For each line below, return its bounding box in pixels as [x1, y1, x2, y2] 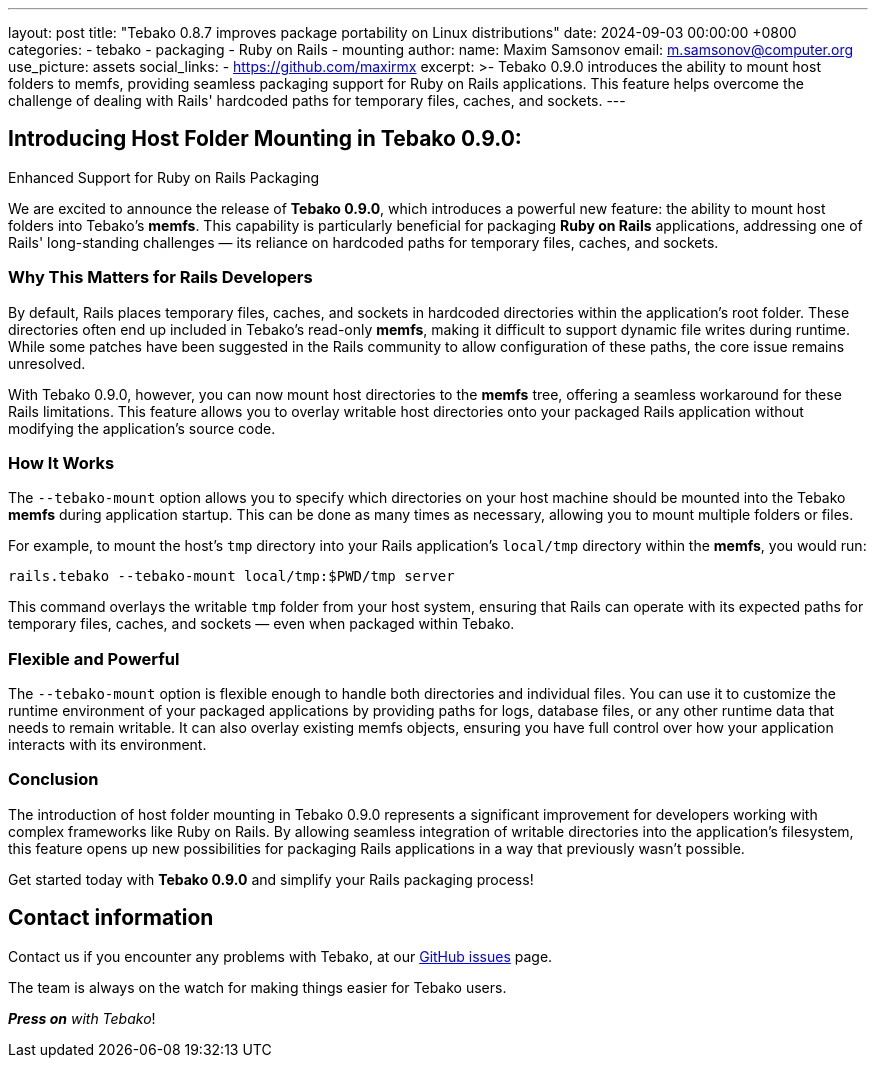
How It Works [8, 452, 115, 473]
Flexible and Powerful [8, 648, 180, 669]
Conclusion [8, 769, 99, 790]
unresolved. [8, 354, 86, 372]
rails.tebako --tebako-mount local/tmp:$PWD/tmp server [8, 568, 455, 585]
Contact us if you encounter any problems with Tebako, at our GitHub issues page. [8, 947, 553, 965]
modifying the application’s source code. [8, 419, 276, 437]
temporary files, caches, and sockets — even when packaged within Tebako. [8, 615, 515, 633]
